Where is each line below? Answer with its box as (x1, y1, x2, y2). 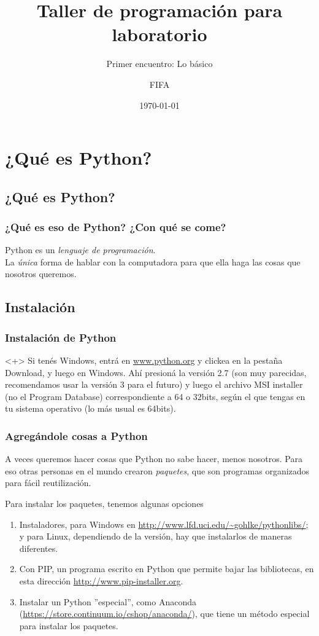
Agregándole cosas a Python (5, 428, 148, 443)
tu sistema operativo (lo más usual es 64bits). (5, 402, 176, 415)
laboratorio (112, 22, 207, 47)
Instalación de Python (5, 329, 117, 345)
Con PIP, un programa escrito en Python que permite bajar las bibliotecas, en (19, 562, 314, 575)
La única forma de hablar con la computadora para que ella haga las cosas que (5, 255, 301, 268)
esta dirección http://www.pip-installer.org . (19, 575, 183, 587)
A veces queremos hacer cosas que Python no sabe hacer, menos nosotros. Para (5, 452, 302, 465)
